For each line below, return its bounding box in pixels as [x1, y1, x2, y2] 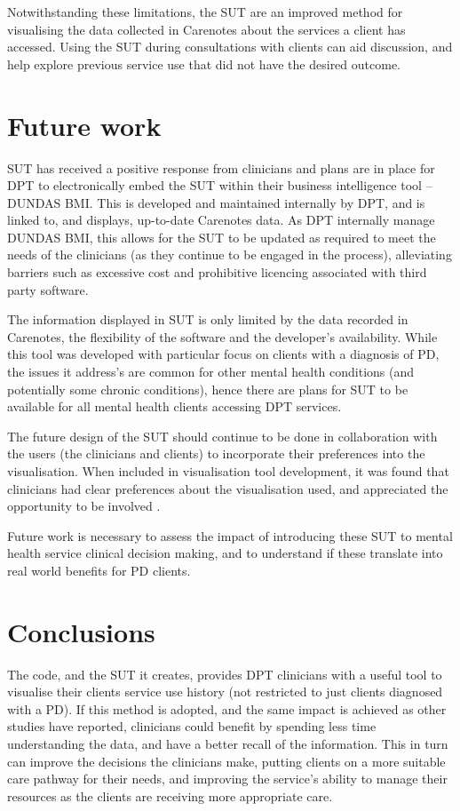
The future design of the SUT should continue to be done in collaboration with [7, 426, 438, 445]
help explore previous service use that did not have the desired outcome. [7, 54, 401, 73]
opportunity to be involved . [7, 497, 161, 515]
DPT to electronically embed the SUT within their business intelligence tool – [7, 176, 432, 195]
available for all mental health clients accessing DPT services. [7, 397, 342, 416]
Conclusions [7, 613, 155, 649]
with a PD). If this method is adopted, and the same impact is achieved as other [7, 699, 447, 718]
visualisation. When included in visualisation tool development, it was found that [7, 462, 449, 480]
